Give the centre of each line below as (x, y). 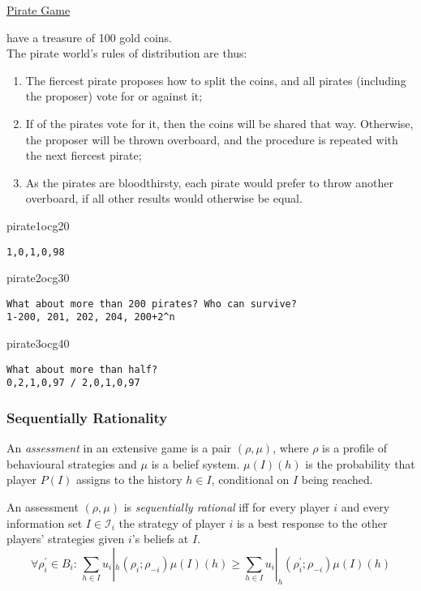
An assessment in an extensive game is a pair (119, 448)
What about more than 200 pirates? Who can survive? (152, 304)
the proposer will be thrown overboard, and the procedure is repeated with (212, 139)
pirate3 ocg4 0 (38, 343)
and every (365, 507)
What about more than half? (82, 369)
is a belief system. (195, 463)
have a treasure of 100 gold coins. (89, 37)
